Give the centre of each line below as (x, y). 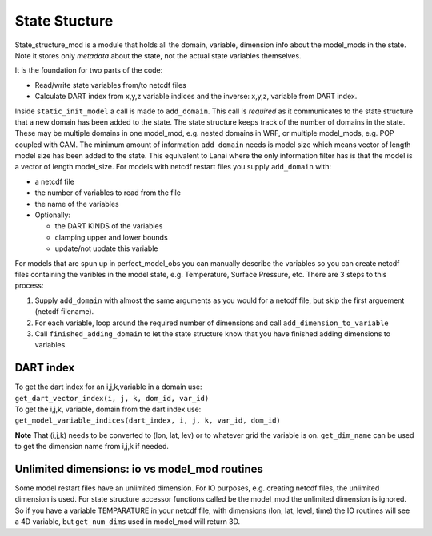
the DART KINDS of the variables (109, 226)
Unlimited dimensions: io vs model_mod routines (139, 469)
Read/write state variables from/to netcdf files (111, 85)
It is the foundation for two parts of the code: (89, 70)
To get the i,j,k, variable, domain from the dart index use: (108, 409)
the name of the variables (77, 204)
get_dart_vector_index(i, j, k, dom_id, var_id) (112, 398)
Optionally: (53, 215)
